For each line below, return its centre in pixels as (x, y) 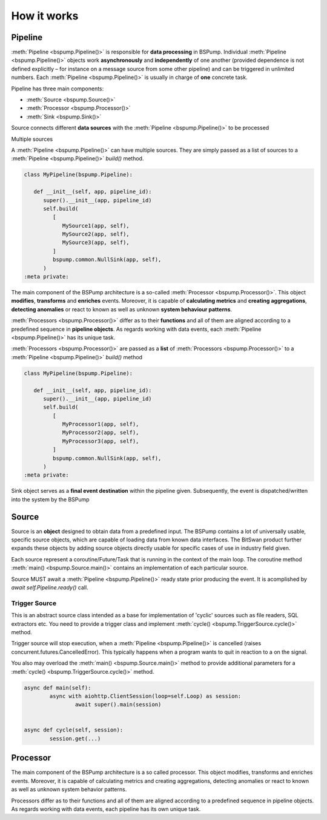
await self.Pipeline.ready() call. (50, 588)
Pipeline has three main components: (58, 89)
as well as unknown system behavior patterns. (69, 790)
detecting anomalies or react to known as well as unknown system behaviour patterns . (122, 309)
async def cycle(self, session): (74, 730)
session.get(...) (75, 738)
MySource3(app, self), (96, 242)
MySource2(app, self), (96, 234)
